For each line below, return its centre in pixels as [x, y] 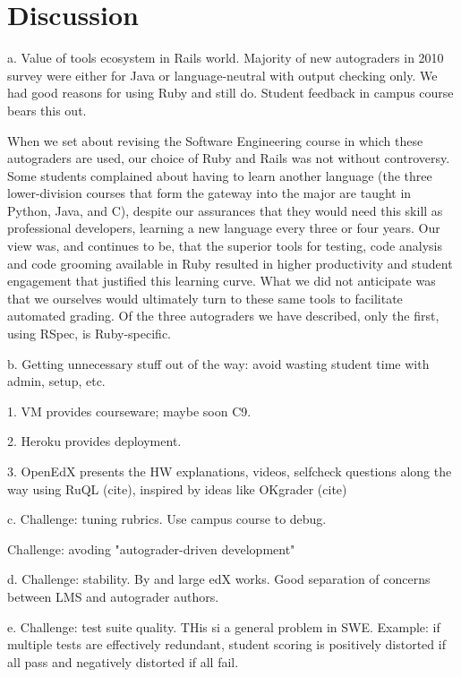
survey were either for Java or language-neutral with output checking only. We [222, 75]
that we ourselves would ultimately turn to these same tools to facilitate [205, 298]
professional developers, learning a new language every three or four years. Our [224, 228]
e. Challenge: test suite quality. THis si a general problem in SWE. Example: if [224, 626]
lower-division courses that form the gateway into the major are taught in [209, 193]
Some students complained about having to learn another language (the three [220, 175]
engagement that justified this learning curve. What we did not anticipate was [222, 281]
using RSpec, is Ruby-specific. [90, 334]
